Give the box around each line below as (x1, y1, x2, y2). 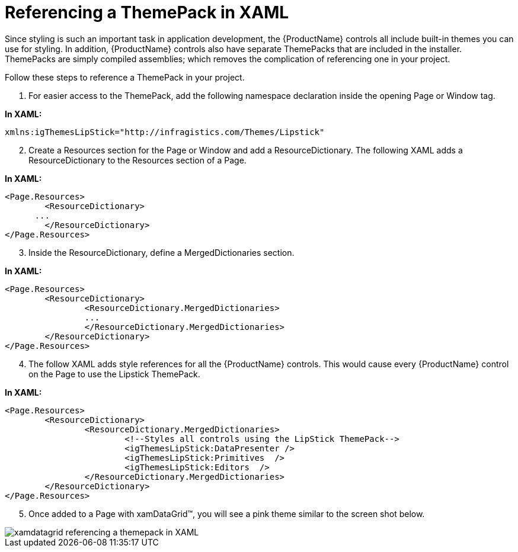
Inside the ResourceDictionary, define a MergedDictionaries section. (28, 247, 295, 258)
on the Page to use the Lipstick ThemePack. (28, 368, 200, 379)
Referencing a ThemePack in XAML (5, 2, 289, 23)
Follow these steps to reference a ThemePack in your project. (5, 72, 245, 82)
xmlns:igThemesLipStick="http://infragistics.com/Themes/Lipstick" (5, 127, 325, 137)
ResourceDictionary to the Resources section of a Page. (28, 155, 247, 165)
